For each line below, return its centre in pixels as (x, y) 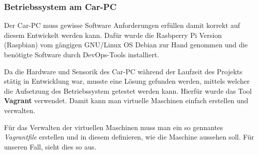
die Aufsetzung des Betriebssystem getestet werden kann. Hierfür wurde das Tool (128, 90)
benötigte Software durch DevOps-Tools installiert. (82, 54)
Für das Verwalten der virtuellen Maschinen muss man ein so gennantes (114, 127)
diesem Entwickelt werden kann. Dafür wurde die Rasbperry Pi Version (113, 35)
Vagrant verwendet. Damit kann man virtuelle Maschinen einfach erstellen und (126, 100)
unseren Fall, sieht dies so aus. (50, 146)
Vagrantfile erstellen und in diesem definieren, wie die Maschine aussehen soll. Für (129, 137)
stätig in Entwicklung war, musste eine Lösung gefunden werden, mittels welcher (127, 81)
